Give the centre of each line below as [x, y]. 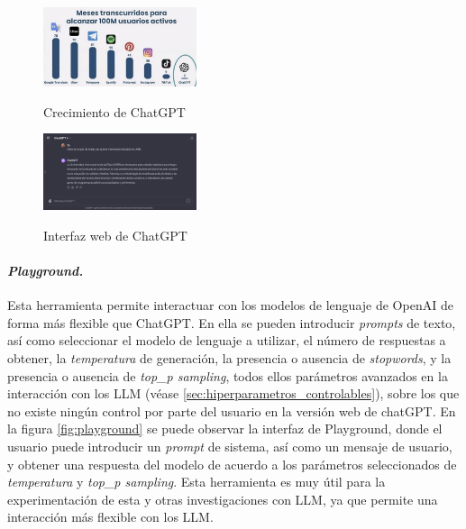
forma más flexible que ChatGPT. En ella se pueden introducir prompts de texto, [232, 322]
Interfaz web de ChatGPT [115, 235]
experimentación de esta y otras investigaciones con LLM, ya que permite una [223, 499]
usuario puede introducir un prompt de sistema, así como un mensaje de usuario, [230, 446]
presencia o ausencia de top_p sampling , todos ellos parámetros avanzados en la [228, 375]
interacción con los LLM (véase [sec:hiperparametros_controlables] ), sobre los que [233, 393]
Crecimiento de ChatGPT [114, 111]
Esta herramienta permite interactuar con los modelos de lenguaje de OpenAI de [230, 305]
